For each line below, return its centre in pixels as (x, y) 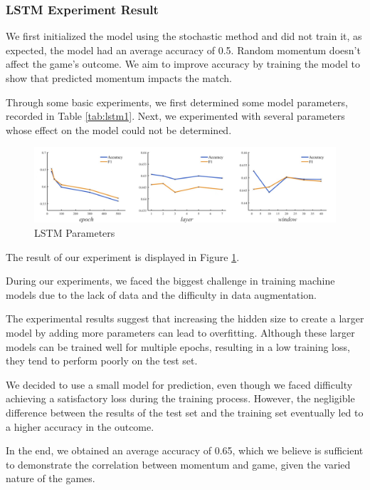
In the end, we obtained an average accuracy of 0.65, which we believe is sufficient (185, 450)
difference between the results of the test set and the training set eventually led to (185, 412)
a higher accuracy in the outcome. (80, 426)
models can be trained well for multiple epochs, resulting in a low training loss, (178, 346)
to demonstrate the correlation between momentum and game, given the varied (178, 464)
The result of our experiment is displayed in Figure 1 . (123, 256)
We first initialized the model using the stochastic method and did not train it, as (184, 36)
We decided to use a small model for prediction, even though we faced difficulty (179, 384)
